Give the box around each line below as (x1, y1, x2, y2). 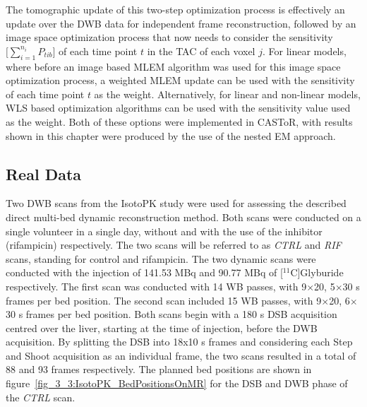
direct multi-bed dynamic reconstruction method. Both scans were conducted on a (6, 209, 361, 224)
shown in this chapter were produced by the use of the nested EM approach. (6, 128, 336, 143)
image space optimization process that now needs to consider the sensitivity (6, 30, 333, 45)
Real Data (6, 163, 82, 184)
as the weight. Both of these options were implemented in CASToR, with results (6, 114, 353, 129)
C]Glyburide (290, 265, 344, 280)
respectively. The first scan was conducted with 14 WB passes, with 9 (6, 278, 307, 293)
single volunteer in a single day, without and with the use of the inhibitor (6, 223, 323, 238)
